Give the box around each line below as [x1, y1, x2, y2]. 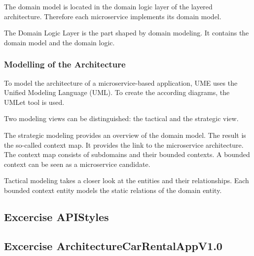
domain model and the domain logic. [4, 37, 115, 47]
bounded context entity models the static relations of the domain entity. [4, 185, 222, 195]
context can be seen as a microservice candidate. [4, 159, 150, 169]
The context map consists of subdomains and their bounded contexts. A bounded [4, 149, 250, 160]
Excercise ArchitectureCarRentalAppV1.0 [4, 238, 222, 253]
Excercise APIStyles [4, 209, 109, 224]
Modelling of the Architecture [4, 58, 126, 70]
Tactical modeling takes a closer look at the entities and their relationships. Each [4, 175, 249, 186]
